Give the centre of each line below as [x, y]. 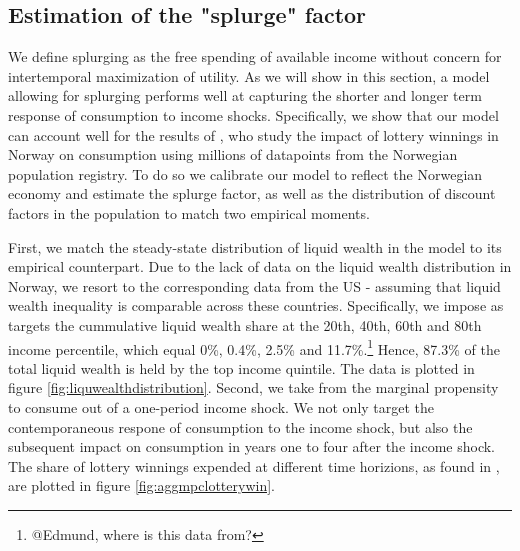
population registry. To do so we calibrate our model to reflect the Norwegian [245, 173]
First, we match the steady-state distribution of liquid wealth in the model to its [255, 246]
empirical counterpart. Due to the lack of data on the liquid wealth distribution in [260, 266]
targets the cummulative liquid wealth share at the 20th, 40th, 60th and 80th [245, 324]
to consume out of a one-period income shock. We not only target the [221, 406]
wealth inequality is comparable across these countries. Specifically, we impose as [256, 305]
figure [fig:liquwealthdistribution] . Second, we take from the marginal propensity [253, 387]
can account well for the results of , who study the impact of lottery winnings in [253, 134]
